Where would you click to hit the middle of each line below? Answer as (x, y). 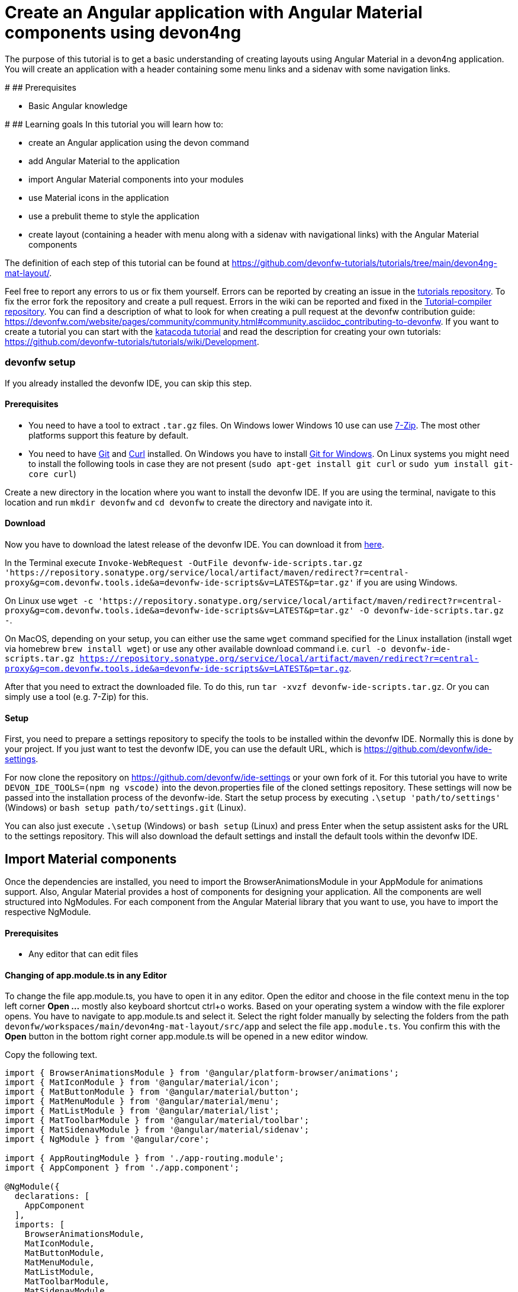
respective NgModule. (48, 912)
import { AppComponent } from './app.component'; (122, 1168)
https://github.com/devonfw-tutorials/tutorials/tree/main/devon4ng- (364, 263)
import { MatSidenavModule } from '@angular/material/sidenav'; (157, 1130)
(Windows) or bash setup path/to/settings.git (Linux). (126, 808)
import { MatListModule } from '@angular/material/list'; (142, 1111)
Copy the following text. (51, 1055)
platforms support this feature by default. (109, 435)
